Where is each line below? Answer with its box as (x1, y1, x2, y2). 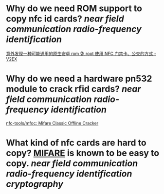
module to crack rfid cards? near (6, 84, 141, 95)
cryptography (6, 178, 63, 190)
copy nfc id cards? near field (6, 13, 124, 24)
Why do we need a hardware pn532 (6, 73, 152, 84)
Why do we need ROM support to (6, 3, 143, 14)
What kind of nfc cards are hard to (6, 137, 147, 148)
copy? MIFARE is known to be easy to (6, 148, 160, 159)
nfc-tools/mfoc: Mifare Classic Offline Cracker (6, 120, 99, 126)
